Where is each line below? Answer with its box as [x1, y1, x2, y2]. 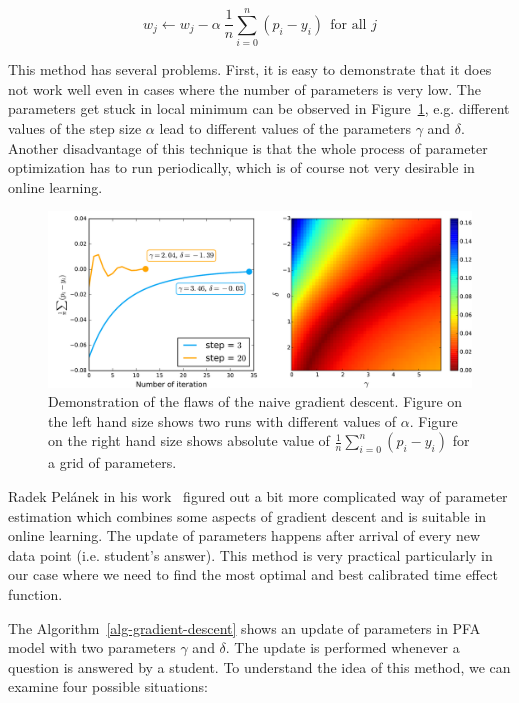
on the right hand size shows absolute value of [48, 430, 330, 451]
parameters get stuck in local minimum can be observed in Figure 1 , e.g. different [8, 98, 510, 119]
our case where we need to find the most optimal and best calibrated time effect [8, 564, 498, 585]
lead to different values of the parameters [159, 117, 411, 138]
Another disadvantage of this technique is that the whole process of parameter [8, 137, 488, 158]
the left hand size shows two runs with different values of [48, 410, 397, 431]
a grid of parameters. [48, 452, 177, 473]
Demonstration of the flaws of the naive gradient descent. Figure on [48, 391, 463, 412]
